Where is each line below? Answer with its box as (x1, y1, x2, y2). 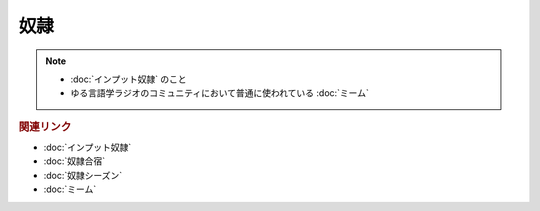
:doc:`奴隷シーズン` (43, 169, 123, 181)
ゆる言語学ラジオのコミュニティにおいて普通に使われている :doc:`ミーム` (70, 87, 369, 99)
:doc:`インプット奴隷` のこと (70, 73, 187, 85)
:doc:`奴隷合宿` (43, 155, 106, 167)
